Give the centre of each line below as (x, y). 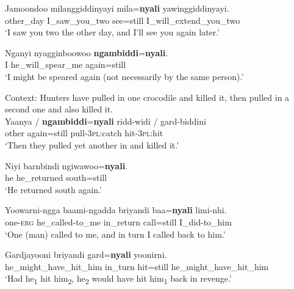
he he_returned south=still (56, 177)
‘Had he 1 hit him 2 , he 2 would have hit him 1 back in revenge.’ (118, 279)
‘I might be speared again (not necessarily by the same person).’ (124, 76)
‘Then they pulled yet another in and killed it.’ (92, 144)
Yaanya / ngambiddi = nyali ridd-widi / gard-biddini (106, 121)
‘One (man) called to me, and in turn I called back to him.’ (115, 234)
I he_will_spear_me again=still (66, 64)
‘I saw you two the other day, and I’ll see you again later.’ (113, 32)
